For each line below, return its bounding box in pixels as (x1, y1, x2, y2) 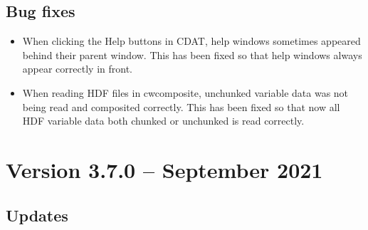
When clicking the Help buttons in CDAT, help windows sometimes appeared (22, 33, 361, 48)
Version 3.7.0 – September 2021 (6, 155, 323, 184)
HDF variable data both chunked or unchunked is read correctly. (22, 113, 305, 128)
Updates (6, 204, 68, 226)
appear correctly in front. (22, 61, 132, 76)
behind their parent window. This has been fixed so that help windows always (22, 47, 362, 62)
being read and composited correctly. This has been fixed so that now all (22, 99, 340, 114)
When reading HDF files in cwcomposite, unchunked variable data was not (22, 85, 349, 100)
